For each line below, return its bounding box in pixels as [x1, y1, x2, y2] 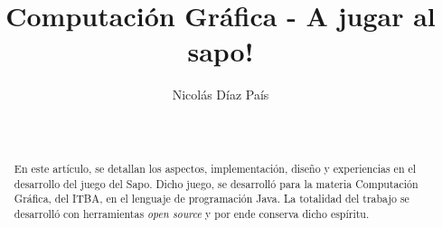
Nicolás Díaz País [172, 85, 269, 104]
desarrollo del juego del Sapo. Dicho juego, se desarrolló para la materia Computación [14, 176, 418, 191]
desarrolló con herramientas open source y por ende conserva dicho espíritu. [14, 205, 370, 221]
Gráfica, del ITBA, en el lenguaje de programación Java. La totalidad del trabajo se [14, 191, 409, 206]
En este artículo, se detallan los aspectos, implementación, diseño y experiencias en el [14, 160, 417, 176]
